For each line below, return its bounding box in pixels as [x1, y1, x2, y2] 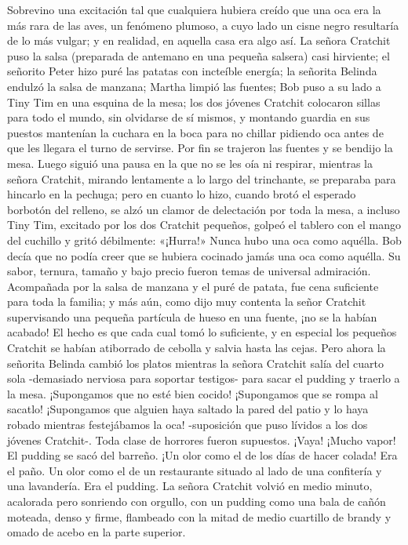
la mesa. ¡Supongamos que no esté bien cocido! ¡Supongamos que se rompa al [7, 385, 378, 401]
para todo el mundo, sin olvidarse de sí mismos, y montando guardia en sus [7, 109, 370, 125]
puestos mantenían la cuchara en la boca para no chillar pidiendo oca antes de [7, 124, 384, 140]
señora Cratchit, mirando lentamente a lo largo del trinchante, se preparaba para [7, 170, 396, 187]
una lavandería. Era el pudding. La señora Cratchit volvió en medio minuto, [7, 478, 373, 494]
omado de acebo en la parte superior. [7, 524, 186, 540]
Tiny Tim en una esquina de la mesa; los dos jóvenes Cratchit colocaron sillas [7, 93, 381, 110]
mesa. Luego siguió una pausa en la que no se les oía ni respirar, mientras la [7, 154, 373, 171]
